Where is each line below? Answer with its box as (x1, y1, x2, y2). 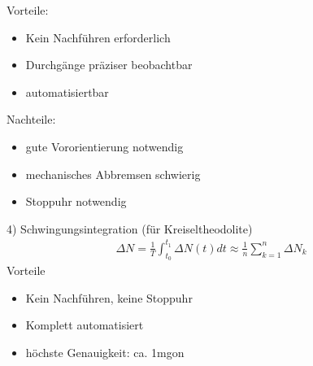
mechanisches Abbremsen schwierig (25, 165, 201, 182)
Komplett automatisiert (25, 316, 144, 333)
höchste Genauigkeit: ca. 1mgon (25, 343, 185, 360)
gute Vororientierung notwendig (25, 137, 184, 155)
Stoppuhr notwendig (25, 193, 127, 210)
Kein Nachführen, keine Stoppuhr (25, 289, 193, 306)
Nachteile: (7, 111, 56, 128)
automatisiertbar (25, 83, 109, 100)
